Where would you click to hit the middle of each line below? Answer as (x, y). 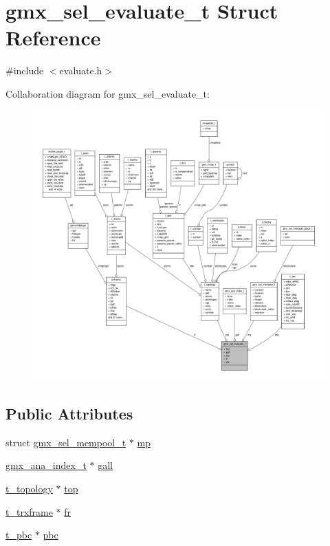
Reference (53, 37)
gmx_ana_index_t (46, 465)
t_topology (29, 489)
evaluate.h (81, 70)
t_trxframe (29, 511)
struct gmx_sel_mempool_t (66, 442)
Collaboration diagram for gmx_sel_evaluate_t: (108, 93)
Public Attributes (69, 414)
